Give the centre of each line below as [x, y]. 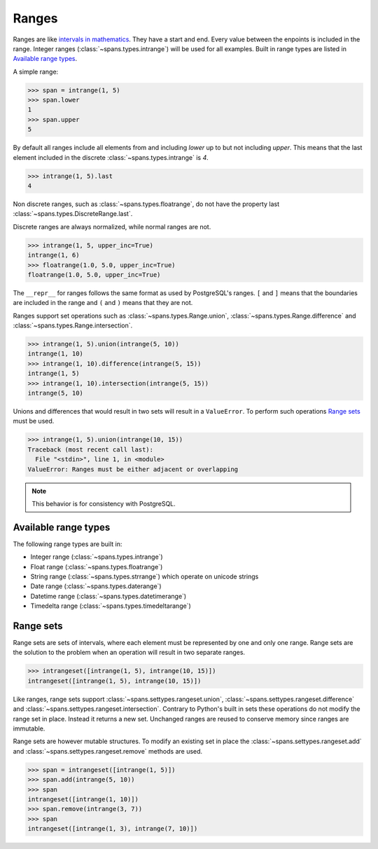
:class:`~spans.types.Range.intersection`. [73, 325]
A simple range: [36, 72]
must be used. [34, 421]
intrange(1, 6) [54, 255]
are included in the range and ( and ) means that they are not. [103, 303]
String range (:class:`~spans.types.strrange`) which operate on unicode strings [145, 577]
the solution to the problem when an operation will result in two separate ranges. [129, 653]
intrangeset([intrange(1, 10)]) [83, 799]
